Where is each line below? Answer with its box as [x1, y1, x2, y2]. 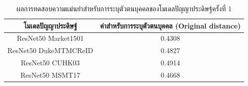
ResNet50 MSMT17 [20, 69, 80, 80]
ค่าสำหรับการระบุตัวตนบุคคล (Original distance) [100, 20, 241, 30]
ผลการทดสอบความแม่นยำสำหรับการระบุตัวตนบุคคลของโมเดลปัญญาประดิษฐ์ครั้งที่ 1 [16, 3, 232, 13]
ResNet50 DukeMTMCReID [7, 45, 93, 56]
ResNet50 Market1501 [16, 33, 84, 43]
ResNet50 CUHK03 [20, 57, 80, 68]
